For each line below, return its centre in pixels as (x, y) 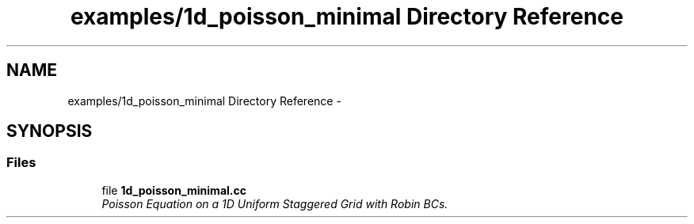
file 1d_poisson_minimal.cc (174, 190)
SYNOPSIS (50, 131)
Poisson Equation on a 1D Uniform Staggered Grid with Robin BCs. (275, 203)
